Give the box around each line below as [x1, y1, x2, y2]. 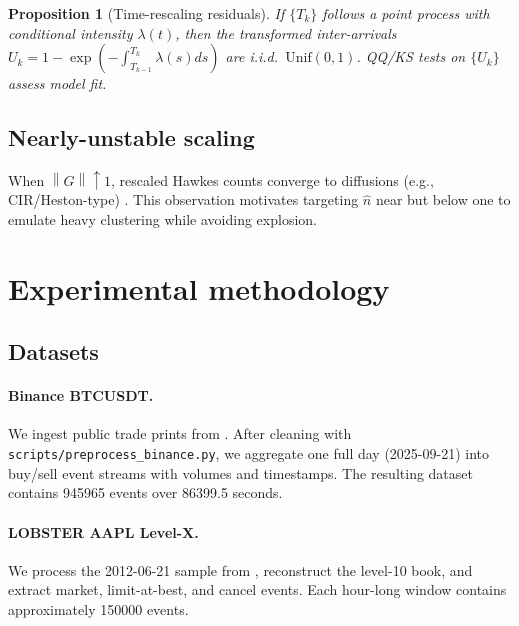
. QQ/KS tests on [356, 46, 466, 67]
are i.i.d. [225, 46, 279, 67]
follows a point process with [322, 3, 490, 23]
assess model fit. [8, 73, 107, 94]
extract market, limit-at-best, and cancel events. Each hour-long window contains [8, 579, 507, 600]
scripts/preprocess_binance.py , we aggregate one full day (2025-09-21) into [8, 443, 490, 464]
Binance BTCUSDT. [8, 385, 154, 406]
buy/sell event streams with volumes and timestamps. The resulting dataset [8, 462, 473, 483]
